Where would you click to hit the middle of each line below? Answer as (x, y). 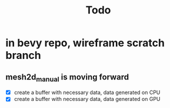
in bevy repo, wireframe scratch (85, 43)
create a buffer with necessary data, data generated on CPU (87, 93)
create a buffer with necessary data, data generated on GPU (87, 99)
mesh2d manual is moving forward (67, 78)
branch (24, 55)
